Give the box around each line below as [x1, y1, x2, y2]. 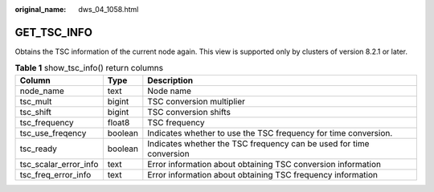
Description [147, 75, 193, 86]
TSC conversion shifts [147, 106, 231, 117]
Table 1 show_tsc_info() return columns [14, 63, 164, 74]
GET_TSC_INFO [14, 25, 92, 39]
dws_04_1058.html [78, 5, 139, 14]
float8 [107, 116, 130, 128]
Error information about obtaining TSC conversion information [147, 158, 382, 170]
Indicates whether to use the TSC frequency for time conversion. [147, 127, 393, 138]
